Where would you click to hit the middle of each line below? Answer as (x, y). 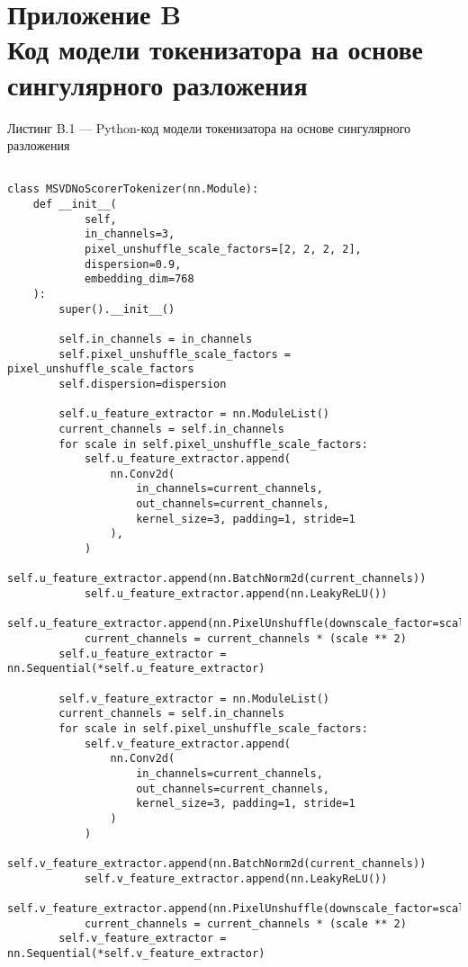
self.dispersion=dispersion (143, 384)
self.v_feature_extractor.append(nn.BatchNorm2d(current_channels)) (217, 863)
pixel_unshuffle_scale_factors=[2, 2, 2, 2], (223, 249)
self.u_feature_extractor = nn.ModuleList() (194, 414)
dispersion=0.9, (133, 264)
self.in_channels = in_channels (156, 339)
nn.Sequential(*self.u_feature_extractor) (136, 669)
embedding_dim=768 (139, 279)
